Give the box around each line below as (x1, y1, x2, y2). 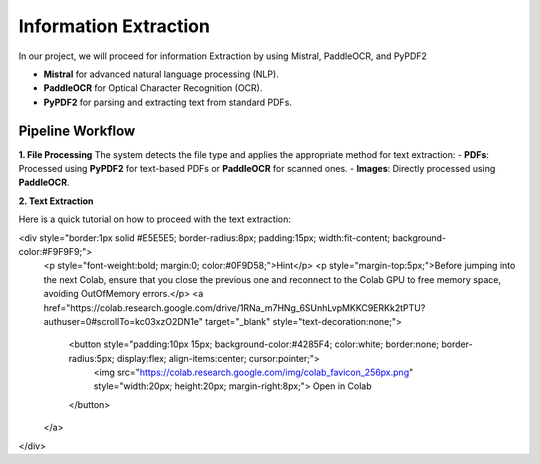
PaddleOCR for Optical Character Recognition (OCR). (43, 82, 263, 94)
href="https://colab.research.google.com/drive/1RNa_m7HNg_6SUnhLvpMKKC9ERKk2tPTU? (43, 301, 426, 314)
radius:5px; (68, 352, 115, 364)
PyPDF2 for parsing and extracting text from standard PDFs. (43, 96, 292, 108)
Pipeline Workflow (18, 122, 136, 139)
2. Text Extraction (18, 195, 94, 207)
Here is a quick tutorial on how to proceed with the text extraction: (18, 213, 292, 225)
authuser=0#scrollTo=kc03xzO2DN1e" (43, 315, 204, 327)
